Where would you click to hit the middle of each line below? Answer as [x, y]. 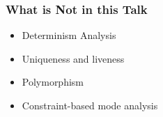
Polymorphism [53, 82]
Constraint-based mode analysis [90, 105]
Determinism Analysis [69, 35]
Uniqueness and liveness [73, 58]
